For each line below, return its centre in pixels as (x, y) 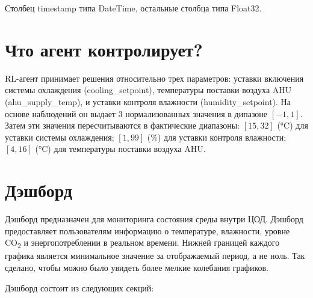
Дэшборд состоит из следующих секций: (79, 287)
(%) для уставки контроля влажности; (217, 137)
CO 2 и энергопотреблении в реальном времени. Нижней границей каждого (142, 243)
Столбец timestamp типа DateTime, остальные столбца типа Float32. (133, 8)
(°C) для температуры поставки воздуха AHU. (120, 149)
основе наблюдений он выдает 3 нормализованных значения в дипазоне (136, 113)
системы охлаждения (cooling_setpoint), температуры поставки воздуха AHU (148, 90)
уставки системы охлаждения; (60, 137)
